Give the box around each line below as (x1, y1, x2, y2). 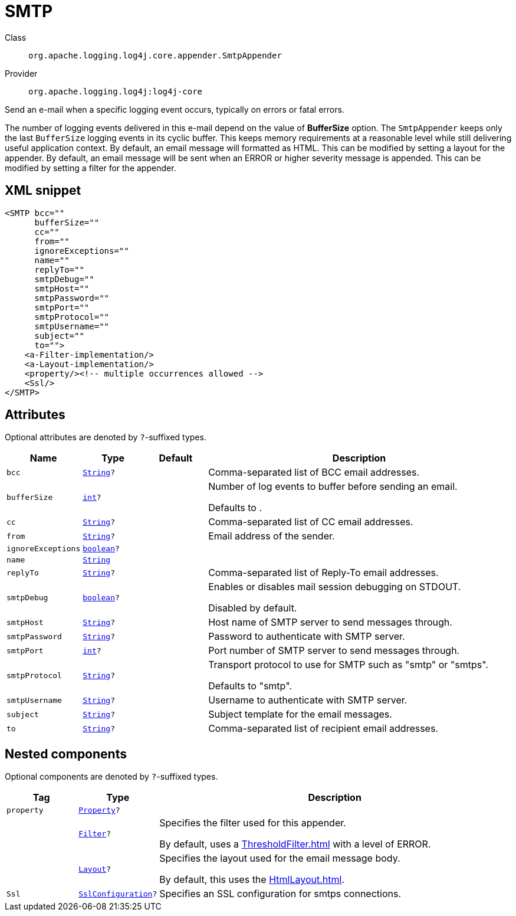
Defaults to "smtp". (208, 680, 292, 692)
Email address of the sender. (208, 530, 335, 542)
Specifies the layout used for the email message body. (159, 852, 400, 865)
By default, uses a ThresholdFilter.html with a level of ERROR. (159, 838, 431, 850)
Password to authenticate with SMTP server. (208, 630, 405, 643)
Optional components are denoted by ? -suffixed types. (5, 771, 218, 782)
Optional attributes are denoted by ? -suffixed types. (5, 432, 206, 443)
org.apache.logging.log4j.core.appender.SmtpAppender (28, 50, 282, 60)
